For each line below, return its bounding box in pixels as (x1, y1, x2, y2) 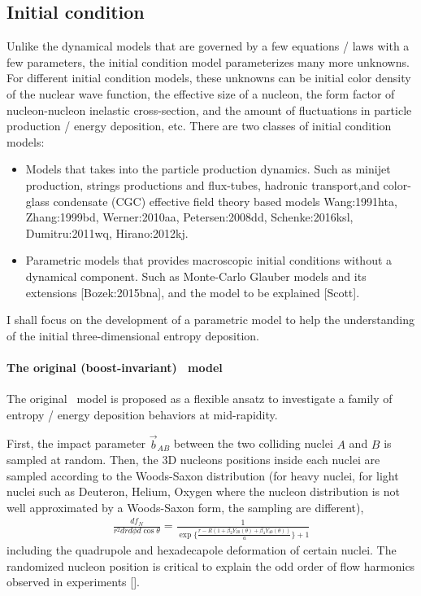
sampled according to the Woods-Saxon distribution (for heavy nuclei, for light (7, 467, 399, 484)
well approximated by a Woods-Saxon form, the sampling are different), (7, 498, 364, 515)
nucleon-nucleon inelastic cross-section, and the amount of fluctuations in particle (7, 101, 412, 118)
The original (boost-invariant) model (7, 358, 223, 375)
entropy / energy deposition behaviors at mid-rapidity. (7, 405, 278, 423)
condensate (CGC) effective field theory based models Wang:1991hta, (53, 192, 397, 209)
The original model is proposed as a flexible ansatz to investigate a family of (7, 390, 393, 407)
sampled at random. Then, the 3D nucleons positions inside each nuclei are (7, 451, 380, 468)
